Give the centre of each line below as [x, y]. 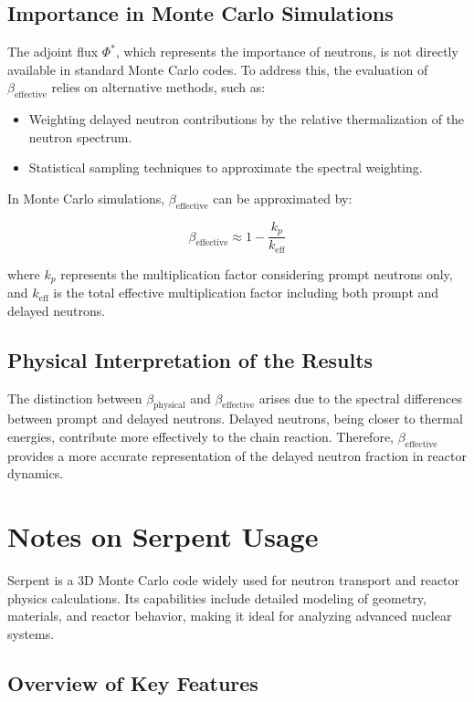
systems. [31, 633]
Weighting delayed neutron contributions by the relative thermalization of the [247, 119]
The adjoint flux [53, 52]
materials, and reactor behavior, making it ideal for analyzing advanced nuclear [230, 616]
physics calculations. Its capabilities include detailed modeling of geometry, [217, 597]
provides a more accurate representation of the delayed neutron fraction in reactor [237, 455]
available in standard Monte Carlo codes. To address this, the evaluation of [218, 69]
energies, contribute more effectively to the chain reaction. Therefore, [200, 436]
